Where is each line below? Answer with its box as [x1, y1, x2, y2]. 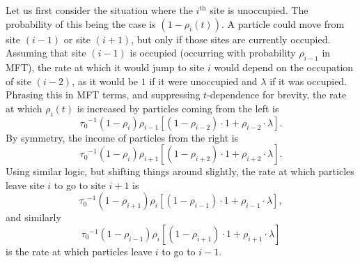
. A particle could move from [221, 16, 345, 31]
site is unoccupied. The [210, 3, 308, 17]
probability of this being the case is [6, 16, 156, 31]
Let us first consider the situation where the [6, 3, 193, 17]
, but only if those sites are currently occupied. [131, 31, 331, 46]
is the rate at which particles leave [6, 243, 152, 258]
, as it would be [72, 73, 139, 88]
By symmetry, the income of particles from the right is [6, 130, 239, 144]
